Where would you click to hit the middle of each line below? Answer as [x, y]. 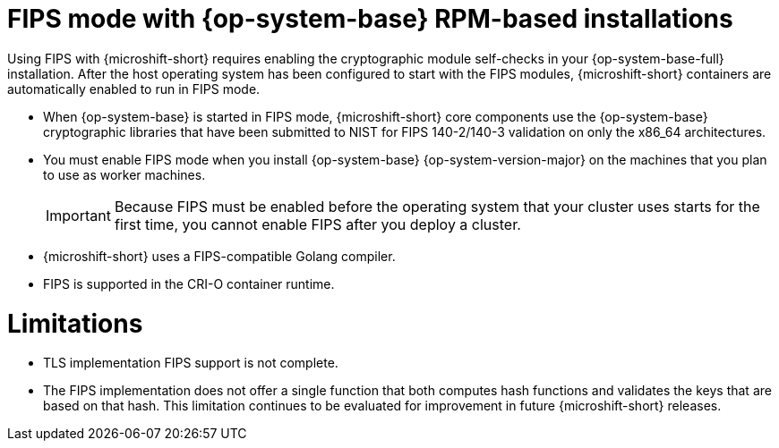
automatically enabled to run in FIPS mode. [134, 89]
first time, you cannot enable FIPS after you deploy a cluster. [317, 224]
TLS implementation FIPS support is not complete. [191, 363]
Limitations [75, 323]
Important [78, 215]
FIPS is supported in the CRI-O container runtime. [189, 283]
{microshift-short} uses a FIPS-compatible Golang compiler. [219, 256]
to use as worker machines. [124, 174]
